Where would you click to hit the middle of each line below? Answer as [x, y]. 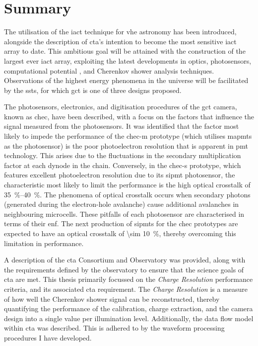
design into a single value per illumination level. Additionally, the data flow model [129, 318]
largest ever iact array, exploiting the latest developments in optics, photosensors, [128, 60]
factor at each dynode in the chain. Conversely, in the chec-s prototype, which [123, 165]
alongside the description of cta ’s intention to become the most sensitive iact [120, 41]
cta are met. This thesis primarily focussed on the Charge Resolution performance [129, 279]
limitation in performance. [44, 243]
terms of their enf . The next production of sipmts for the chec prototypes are [121, 223]
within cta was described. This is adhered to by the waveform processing [114, 328]
